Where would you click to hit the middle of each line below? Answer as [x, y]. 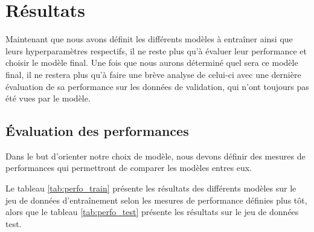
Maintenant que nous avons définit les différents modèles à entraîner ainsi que [149, 39]
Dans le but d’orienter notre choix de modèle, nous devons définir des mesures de [155, 156]
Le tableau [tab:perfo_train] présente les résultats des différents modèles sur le [151, 188]
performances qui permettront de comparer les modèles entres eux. [129, 168]
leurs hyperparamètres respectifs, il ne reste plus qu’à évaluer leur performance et [156, 50]
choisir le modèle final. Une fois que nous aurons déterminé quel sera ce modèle [152, 63]
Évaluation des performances [97, 131]
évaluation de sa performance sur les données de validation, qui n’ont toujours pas [157, 86]
